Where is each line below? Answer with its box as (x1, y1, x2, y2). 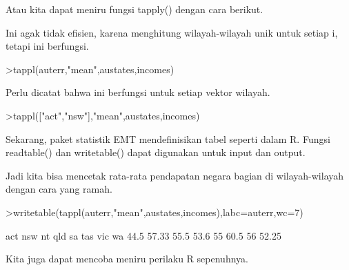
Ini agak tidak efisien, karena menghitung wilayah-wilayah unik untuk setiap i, (6, 25, 338, 39)
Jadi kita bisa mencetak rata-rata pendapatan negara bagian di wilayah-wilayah (6, 168, 344, 182)
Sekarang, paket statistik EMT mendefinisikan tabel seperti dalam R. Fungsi (6, 131, 330, 146)
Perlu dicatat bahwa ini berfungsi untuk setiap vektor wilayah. (6, 85, 270, 99)
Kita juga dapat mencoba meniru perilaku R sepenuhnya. (6, 251, 248, 266)
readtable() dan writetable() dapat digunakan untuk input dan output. (6, 145, 306, 160)
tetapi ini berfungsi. (6, 39, 89, 53)
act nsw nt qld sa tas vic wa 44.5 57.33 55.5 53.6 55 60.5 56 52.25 (6, 228, 281, 242)
